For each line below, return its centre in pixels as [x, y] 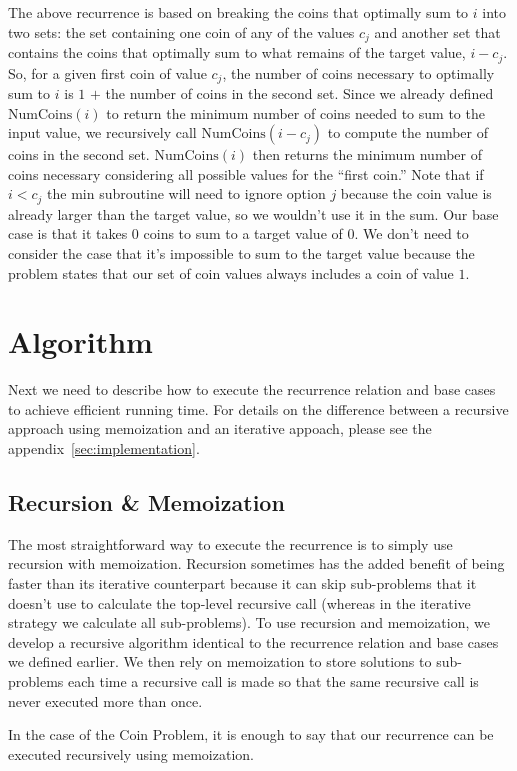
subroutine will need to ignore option [212, 193]
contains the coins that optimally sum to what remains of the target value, [237, 52]
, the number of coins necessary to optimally [358, 72]
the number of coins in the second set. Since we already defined [299, 92]
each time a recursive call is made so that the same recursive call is [273, 681]
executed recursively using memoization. [131, 753]
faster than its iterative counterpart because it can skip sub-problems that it [242, 583]
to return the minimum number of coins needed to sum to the [295, 112]
